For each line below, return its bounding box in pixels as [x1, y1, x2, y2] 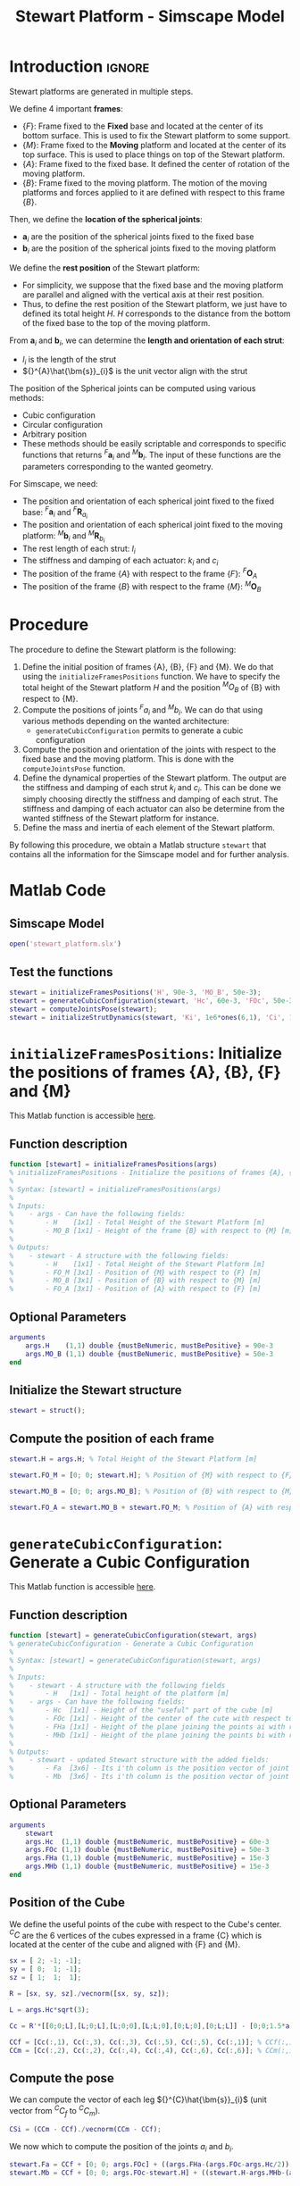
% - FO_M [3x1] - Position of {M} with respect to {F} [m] [9, 1268, 262, 1277]
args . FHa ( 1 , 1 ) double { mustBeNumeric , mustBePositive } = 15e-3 [25, 1854, 270, 1863]
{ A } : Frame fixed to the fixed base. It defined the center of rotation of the [21, 158, 290, 169]
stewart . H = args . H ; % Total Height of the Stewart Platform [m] [9, 1455, 257, 1464]
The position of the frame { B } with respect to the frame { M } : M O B [21, 580, 262, 594]
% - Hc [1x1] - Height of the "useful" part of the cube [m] [9, 1706, 274, 1715]
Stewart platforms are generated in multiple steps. [9, 86, 194, 96]
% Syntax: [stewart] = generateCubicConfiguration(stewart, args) [9, 1656, 262, 1665]
